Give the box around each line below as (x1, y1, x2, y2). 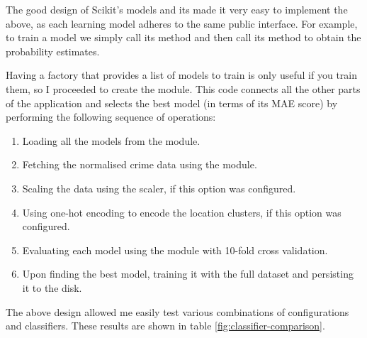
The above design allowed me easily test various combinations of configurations (6, 304, 349, 319)
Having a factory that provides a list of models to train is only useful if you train (6, 67, 358, 82)
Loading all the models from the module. (22, 133, 201, 148)
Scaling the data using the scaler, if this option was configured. (22, 180, 296, 195)
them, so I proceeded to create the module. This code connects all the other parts (6, 81, 361, 96)
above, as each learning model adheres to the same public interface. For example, (6, 16, 358, 31)
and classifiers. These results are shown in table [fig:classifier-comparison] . (6, 318, 325, 333)
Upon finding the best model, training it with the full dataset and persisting (22, 266, 354, 281)
